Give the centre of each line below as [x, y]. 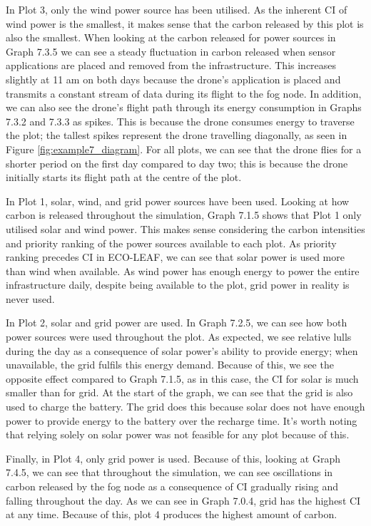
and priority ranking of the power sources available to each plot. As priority [171, 243]
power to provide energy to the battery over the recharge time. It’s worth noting [182, 420]
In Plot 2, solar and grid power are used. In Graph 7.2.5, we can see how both [177, 323]
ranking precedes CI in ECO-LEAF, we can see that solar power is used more [175, 257]
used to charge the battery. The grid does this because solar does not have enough [185, 407]
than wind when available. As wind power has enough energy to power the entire [183, 270]
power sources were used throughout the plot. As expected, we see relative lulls [179, 337]
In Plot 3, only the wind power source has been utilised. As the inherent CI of [177, 9]
